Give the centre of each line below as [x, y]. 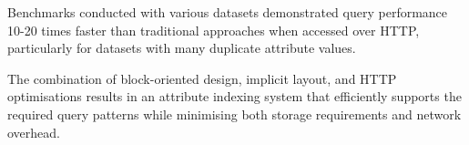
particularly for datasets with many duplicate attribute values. [182, 48]
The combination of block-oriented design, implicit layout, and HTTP [202, 78]
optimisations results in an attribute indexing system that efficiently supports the [234, 96]
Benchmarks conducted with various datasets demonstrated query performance [228, 12]
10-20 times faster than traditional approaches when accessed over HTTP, [214, 30]
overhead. [34, 132]
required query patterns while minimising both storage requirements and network [234, 114]
